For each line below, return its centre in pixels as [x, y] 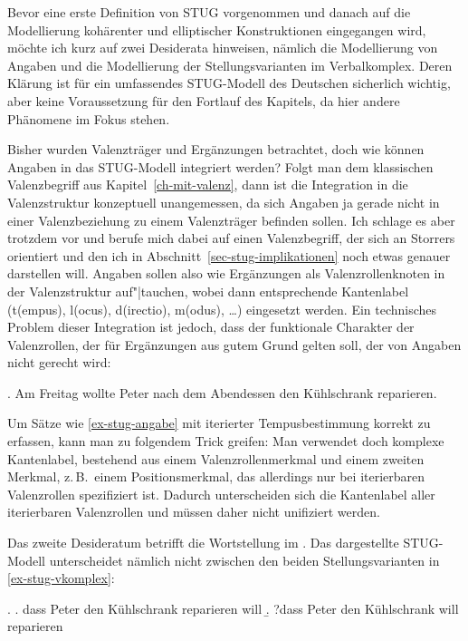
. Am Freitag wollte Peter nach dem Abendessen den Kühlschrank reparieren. [222, 392]
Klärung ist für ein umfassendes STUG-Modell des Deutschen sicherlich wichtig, [229, 83]
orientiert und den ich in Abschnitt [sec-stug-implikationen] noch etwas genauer [229, 255]
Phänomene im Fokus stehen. [89, 118]
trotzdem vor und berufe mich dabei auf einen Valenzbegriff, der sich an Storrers [231, 238]
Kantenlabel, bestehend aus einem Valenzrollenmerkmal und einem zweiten [216, 458]
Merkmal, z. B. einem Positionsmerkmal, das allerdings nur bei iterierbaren [216, 476]
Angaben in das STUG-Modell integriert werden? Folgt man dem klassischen [220, 166]
